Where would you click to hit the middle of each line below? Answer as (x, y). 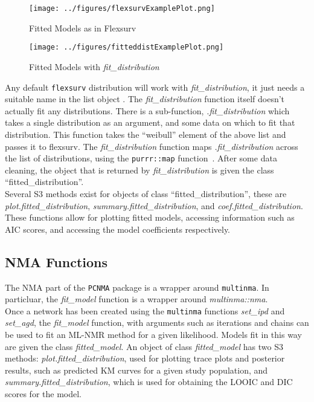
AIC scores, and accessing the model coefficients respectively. (118, 229)
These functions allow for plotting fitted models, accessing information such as (150, 217)
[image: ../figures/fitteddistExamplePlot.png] (127, 47)
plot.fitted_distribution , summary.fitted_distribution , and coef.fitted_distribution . (154, 205)
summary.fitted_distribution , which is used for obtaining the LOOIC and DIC (149, 382)
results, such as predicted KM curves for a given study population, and (136, 370)
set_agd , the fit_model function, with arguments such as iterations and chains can (157, 323)
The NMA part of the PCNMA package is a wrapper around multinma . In (137, 287)
